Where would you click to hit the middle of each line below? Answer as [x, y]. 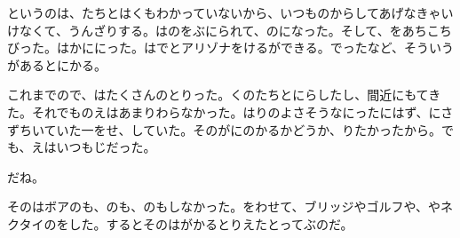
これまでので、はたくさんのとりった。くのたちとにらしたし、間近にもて [218, 95]
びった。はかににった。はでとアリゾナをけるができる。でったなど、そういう [231, 48]
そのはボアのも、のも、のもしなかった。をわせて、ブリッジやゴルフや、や [224, 206]
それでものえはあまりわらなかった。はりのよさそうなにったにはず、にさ [242, 111]
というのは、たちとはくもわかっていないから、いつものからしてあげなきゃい [230, 12]
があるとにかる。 [57, 64]
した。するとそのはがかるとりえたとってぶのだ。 [211, 223]
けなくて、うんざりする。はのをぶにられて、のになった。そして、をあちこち [230, 30]
